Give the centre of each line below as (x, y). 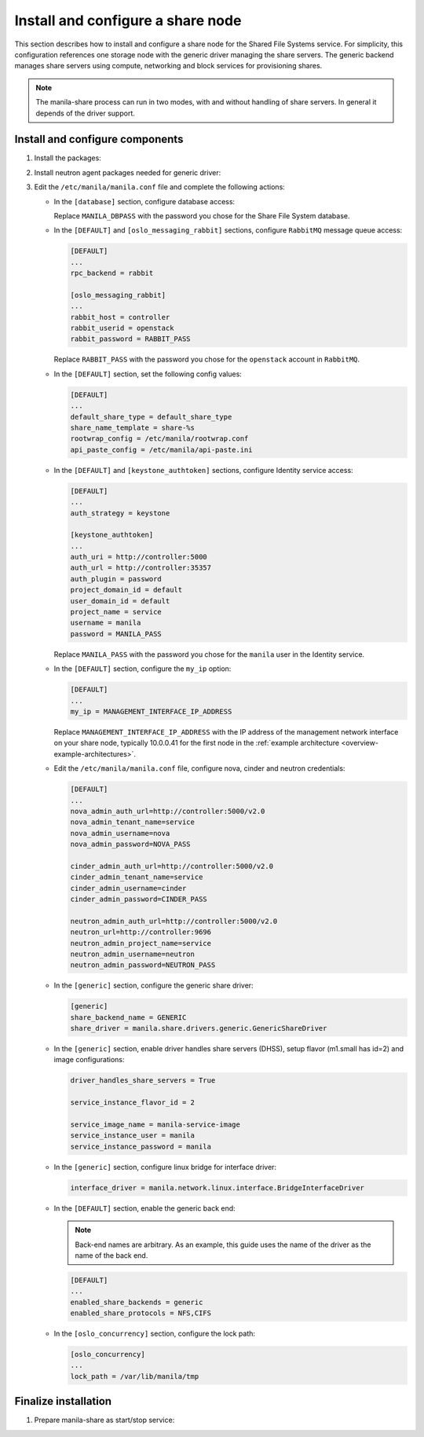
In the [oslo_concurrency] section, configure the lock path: (154, 1334)
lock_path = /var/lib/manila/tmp (135, 1376)
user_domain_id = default (120, 601)
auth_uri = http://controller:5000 (139, 557)
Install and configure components (99, 139)
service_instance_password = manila (141, 1146)
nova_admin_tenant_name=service (133, 822)
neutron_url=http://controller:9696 (141, 932)
